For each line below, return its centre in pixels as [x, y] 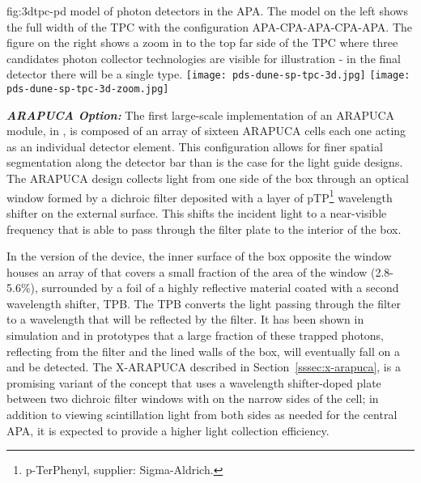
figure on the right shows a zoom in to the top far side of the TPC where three [202, 42]
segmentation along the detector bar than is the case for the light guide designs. [205, 162]
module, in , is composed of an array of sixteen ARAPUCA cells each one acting [206, 131]
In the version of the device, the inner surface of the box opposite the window [199, 256]
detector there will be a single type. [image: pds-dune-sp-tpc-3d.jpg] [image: [208, 74]
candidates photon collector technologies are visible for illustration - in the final [204, 58]
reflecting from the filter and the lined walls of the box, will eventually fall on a [203, 351]
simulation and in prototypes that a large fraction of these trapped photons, [196, 335]
